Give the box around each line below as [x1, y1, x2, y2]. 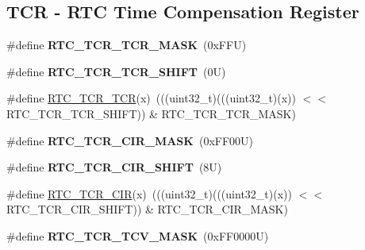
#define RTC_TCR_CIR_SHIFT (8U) [6, 159, 222, 175]
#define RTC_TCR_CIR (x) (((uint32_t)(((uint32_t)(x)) [6, 185, 292, 202]
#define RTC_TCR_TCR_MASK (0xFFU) [6, 37, 247, 53]
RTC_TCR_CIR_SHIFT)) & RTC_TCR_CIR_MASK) [6, 201, 288, 217]
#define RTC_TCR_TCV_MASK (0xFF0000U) [6, 227, 269, 244]
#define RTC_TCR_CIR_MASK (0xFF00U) [6, 132, 254, 148]
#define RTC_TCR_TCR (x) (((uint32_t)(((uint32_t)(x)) [6, 90, 297, 106]
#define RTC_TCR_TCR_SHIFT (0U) [6, 63, 226, 79]
